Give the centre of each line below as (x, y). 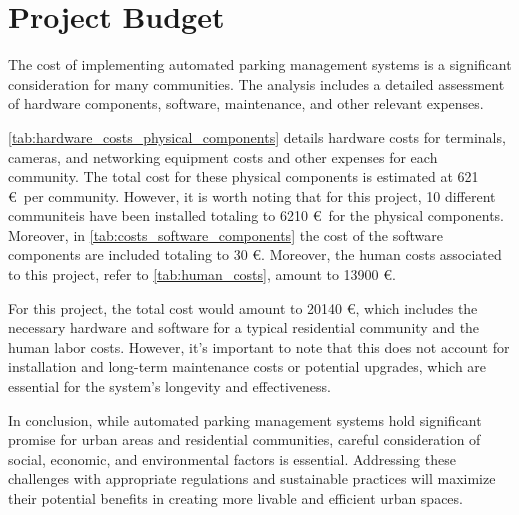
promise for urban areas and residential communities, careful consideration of (244, 439)
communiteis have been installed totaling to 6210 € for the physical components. (256, 215)
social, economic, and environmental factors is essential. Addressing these (232, 458)
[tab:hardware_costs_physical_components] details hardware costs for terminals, (257, 136)
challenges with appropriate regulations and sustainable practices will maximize (252, 478)
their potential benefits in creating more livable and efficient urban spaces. (235, 498)
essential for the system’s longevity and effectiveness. (169, 386)
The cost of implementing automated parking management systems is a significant (260, 64)
